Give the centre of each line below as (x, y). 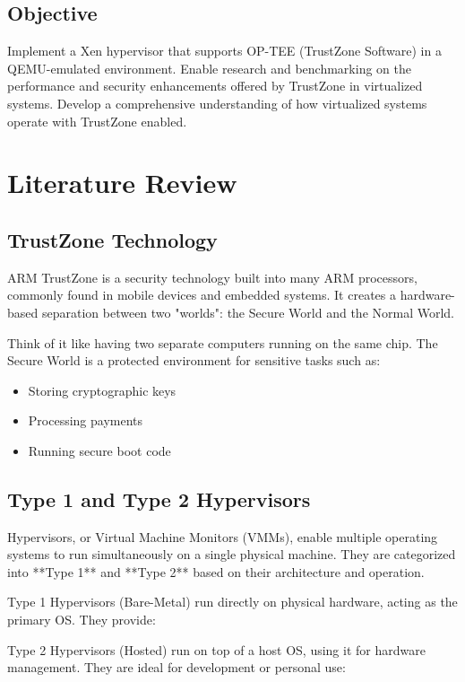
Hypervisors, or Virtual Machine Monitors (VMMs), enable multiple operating (223, 536)
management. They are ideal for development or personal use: (177, 667)
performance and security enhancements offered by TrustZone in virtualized (215, 86)
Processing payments (86, 420)
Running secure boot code (99, 450)
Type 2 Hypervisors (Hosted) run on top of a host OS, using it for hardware (216, 649)
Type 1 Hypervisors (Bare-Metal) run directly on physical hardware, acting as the (232, 602)
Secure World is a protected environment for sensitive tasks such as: (194, 360)
